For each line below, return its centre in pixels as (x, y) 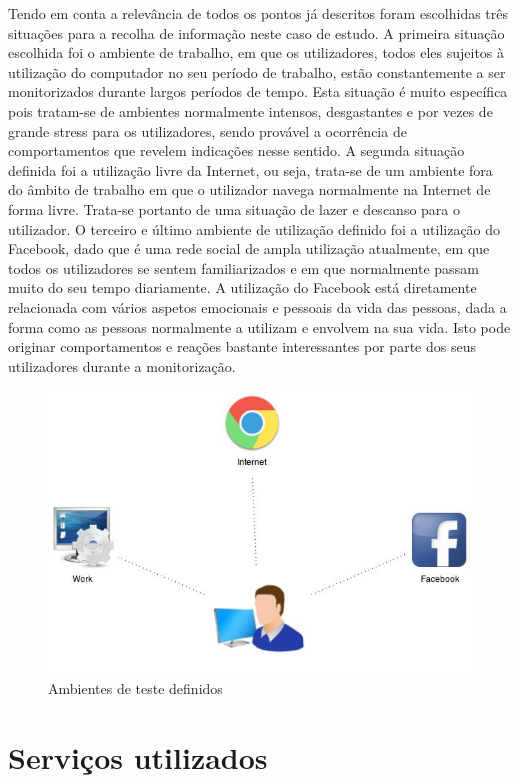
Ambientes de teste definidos (135, 687)
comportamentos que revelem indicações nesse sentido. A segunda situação (236, 150)
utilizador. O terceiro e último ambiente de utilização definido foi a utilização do (254, 228)
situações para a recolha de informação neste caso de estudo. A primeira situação (256, 32)
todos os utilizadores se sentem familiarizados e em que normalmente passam (243, 267)
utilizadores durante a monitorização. (122, 365)
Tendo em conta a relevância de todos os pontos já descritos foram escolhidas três (258, 13)
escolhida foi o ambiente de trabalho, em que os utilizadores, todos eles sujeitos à (256, 52)
